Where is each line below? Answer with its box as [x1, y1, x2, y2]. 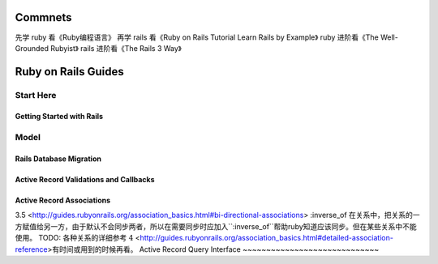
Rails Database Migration [15, 154, 101, 164]
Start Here [15, 89, 57, 100]
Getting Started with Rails [15, 112, 104, 121]
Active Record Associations [15, 195, 111, 206]
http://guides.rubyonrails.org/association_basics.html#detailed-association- [140, 233, 393, 243]
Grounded [15, 43, 49, 53]
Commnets [15, 11, 72, 24]
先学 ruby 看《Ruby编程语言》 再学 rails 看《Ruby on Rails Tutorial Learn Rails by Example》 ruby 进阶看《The [15, 32, 379, 42]
